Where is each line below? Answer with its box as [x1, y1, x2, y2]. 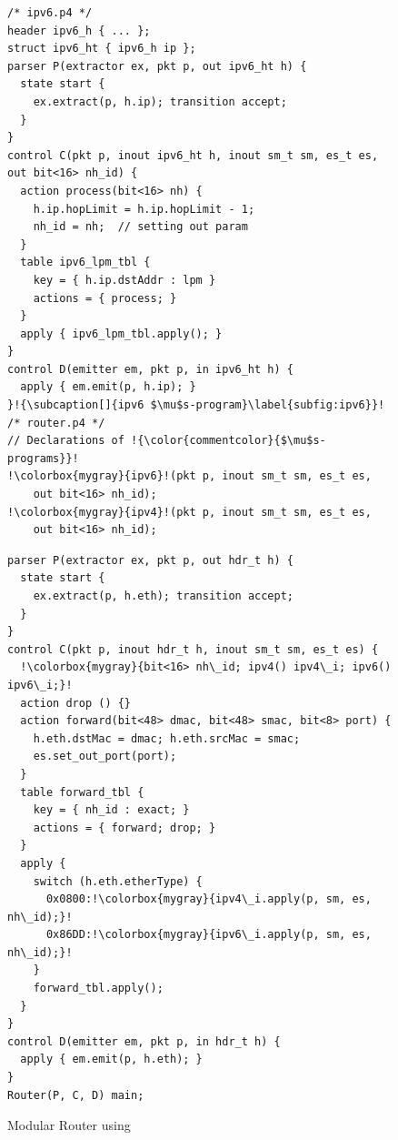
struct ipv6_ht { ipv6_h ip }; [7, 42, 196, 55]
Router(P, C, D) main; [7, 1088, 144, 1102]
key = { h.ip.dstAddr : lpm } [33, 273, 216, 287]
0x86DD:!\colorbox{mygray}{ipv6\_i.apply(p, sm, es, [45, 928, 372, 942]
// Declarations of [7, 434, 124, 448]
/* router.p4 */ [7, 416, 105, 429]
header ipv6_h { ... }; [7, 24, 151, 37]
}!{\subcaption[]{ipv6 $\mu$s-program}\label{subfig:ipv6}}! [7, 398, 385, 412]
